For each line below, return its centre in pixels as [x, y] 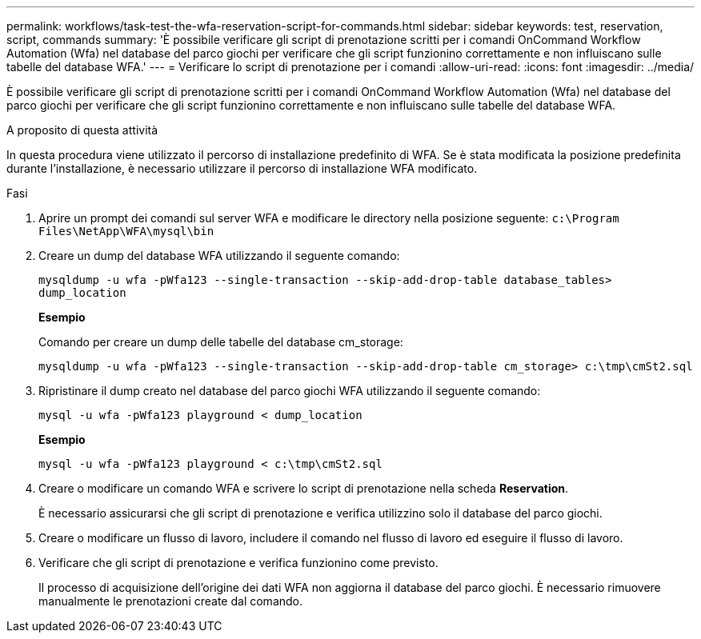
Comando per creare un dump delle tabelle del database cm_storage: [221, 342]
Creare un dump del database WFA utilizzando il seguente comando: [219, 256]
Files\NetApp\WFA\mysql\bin [126, 231]
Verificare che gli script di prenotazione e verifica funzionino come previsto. [238, 563]
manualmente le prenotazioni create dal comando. [171, 601]
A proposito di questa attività [82, 130]
